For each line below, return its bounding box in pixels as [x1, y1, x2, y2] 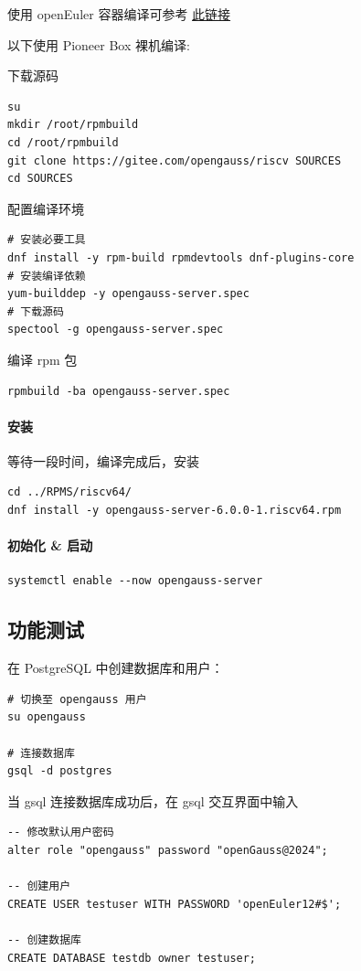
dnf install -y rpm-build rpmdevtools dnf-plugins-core [7, 251, 355, 264]
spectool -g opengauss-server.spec [7, 323, 224, 336]
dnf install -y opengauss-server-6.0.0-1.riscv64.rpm [7, 504, 342, 518]
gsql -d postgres [7, 764, 112, 778]
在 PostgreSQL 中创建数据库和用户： [7, 658, 224, 678]
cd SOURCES [7, 172, 73, 186]
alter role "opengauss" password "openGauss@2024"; [7, 844, 328, 858]
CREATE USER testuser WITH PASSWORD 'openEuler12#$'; [7, 897, 342, 911]
